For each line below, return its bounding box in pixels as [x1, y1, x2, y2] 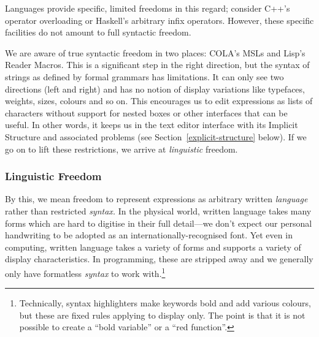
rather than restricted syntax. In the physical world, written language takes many [5, 204, 312, 217]
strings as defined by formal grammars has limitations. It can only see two [5, 70, 284, 83]
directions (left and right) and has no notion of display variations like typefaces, [5, 82, 305, 95]
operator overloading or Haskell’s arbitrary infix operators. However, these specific [5, 13, 314, 26]
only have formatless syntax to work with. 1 [5, 265, 166, 279]
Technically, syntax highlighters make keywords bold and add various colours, [19, 297, 311, 309]
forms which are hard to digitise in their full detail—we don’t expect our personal [5, 216, 312, 229]
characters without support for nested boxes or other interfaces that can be [5, 106, 288, 119]
